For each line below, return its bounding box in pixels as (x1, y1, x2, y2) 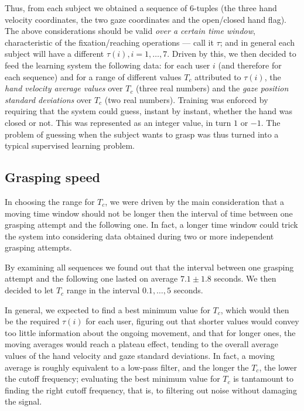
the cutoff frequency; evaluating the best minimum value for (5, 372, 220, 385)
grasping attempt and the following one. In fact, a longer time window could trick (5, 218, 298, 231)
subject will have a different (5, 47, 104, 60)
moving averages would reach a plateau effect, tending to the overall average (5, 338, 278, 350)
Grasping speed (5, 168, 101, 186)
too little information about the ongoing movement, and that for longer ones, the (5, 326, 296, 338)
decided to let (5, 284, 54, 296)
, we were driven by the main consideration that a (105, 195, 285, 207)
